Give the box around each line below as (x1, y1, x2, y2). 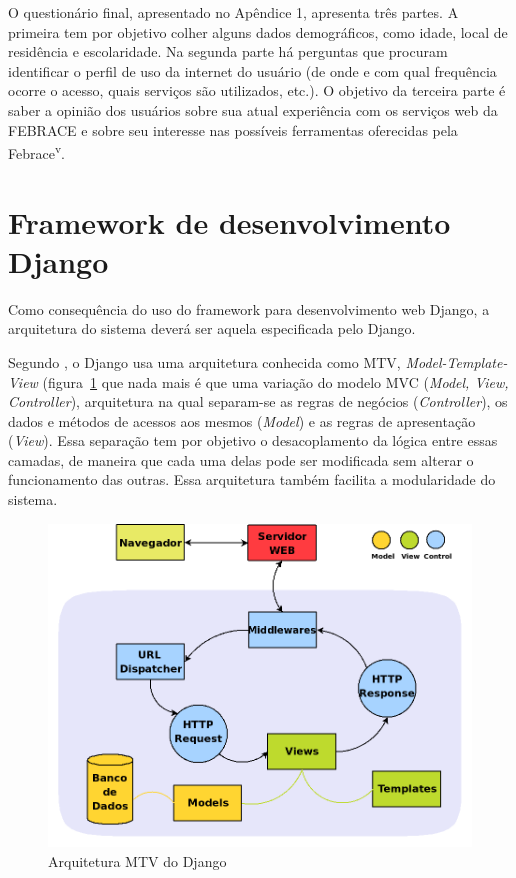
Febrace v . (8, 140, 65, 163)
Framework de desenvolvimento (8, 201, 451, 242)
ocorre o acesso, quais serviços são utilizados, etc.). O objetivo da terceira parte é (8, 80, 506, 101)
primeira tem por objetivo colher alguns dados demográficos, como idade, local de (8, 21, 508, 42)
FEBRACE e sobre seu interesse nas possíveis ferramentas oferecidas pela (8, 119, 458, 140)
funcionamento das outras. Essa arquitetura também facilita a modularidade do (8, 469, 496, 490)
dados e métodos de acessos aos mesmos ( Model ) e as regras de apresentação (8, 410, 476, 431)
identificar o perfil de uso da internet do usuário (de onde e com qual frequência (8, 60, 497, 81)
